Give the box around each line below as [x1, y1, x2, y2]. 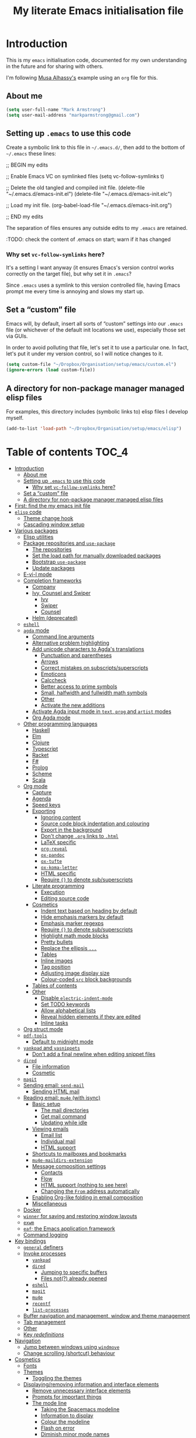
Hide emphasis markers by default [40, 913, 124, 920]
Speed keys [32, 801, 61, 808]
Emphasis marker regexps [40, 920, 104, 927]
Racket [32, 751, 49, 758]
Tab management [23, 1318, 66, 1325]
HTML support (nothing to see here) [40, 1181, 128, 1188]
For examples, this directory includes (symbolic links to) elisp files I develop [6, 408, 188, 415]
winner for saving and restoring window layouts [23, 1212, 137, 1219]
